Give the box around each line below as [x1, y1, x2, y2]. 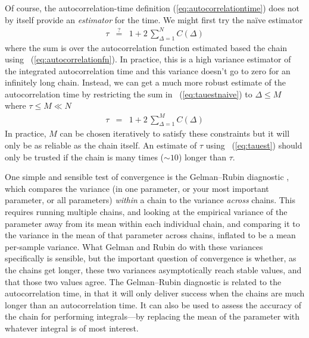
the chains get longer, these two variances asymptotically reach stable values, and [5, 263, 302, 276]
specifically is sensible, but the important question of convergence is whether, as [5, 252, 296, 264]
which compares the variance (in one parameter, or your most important [5, 182, 269, 194]
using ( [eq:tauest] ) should [205, 139, 302, 151]
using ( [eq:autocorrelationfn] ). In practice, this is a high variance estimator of [5, 53, 291, 65]
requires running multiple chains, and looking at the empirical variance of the [5, 205, 288, 217]
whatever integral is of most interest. [5, 321, 139, 334]
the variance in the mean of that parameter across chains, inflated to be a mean [5, 229, 296, 241]
